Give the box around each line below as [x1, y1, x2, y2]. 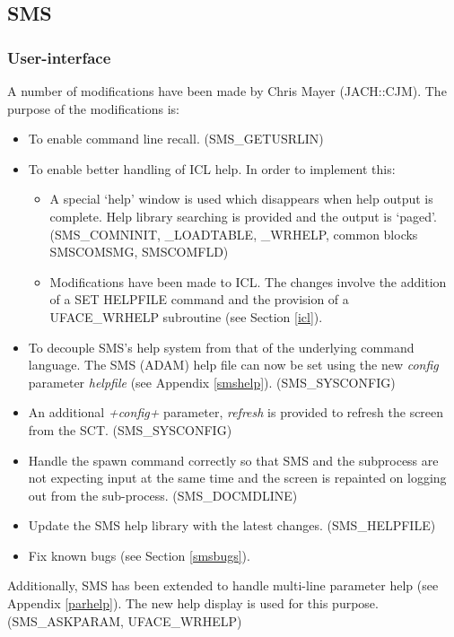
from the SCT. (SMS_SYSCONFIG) [28, 420, 232, 439]
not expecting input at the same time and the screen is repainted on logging [28, 468, 447, 487]
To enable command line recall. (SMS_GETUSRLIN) [28, 129, 324, 148]
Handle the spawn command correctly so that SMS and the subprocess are [28, 450, 439, 469]
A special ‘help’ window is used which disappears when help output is [49, 189, 433, 208]
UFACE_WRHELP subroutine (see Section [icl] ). [49, 307, 323, 326]
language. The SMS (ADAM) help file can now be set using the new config [28, 355, 439, 374]
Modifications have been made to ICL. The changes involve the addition [49, 272, 447, 291]
